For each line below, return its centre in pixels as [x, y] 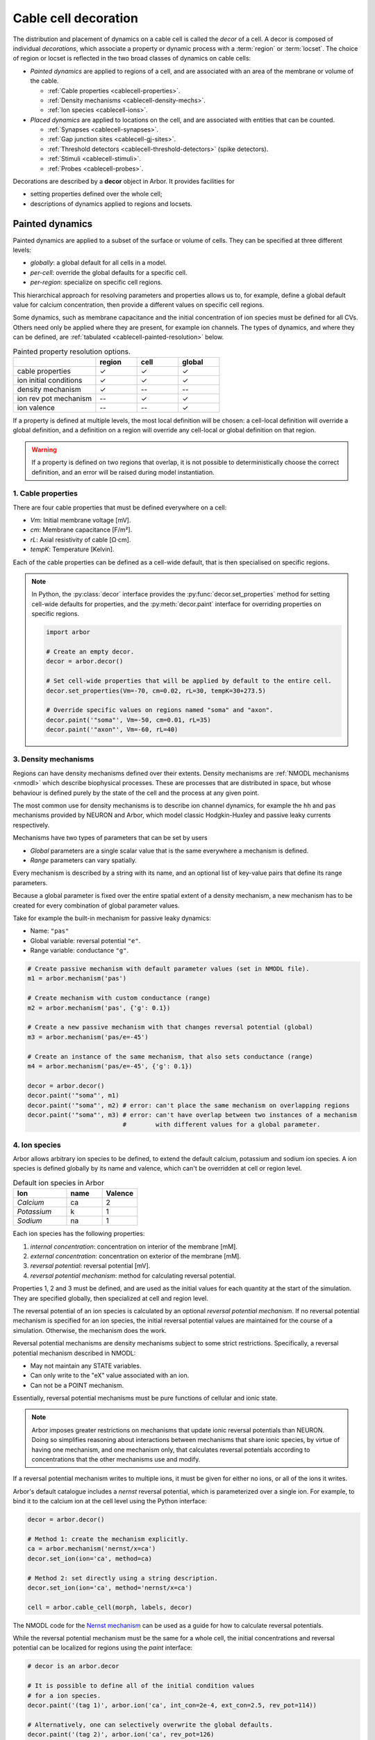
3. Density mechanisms [53, 759]
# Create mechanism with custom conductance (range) [119, 998]
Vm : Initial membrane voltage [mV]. [81, 520]
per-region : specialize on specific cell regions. [97, 283]
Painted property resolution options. [72, 351]
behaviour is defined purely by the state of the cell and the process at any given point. [136, 793]
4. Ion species [37, 1145]
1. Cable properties [45, 493]
